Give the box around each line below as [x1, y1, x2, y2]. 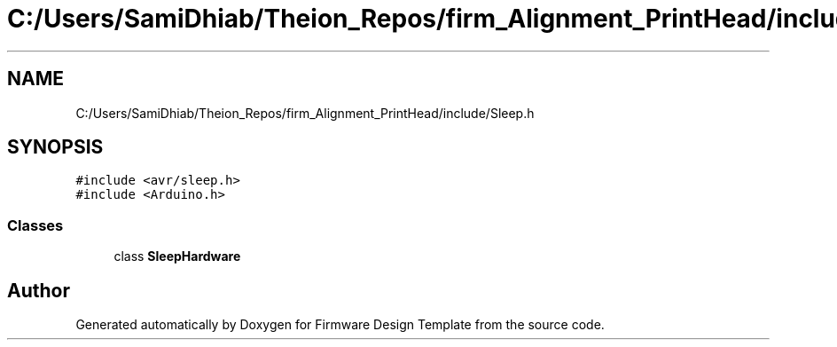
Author [7, 279, 70, 302]
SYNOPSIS [7, 136, 104, 159]
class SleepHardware [113, 248, 241, 264]
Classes [7, 216, 64, 234]
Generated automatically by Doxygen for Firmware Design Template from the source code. [75, 317, 605, 333]
